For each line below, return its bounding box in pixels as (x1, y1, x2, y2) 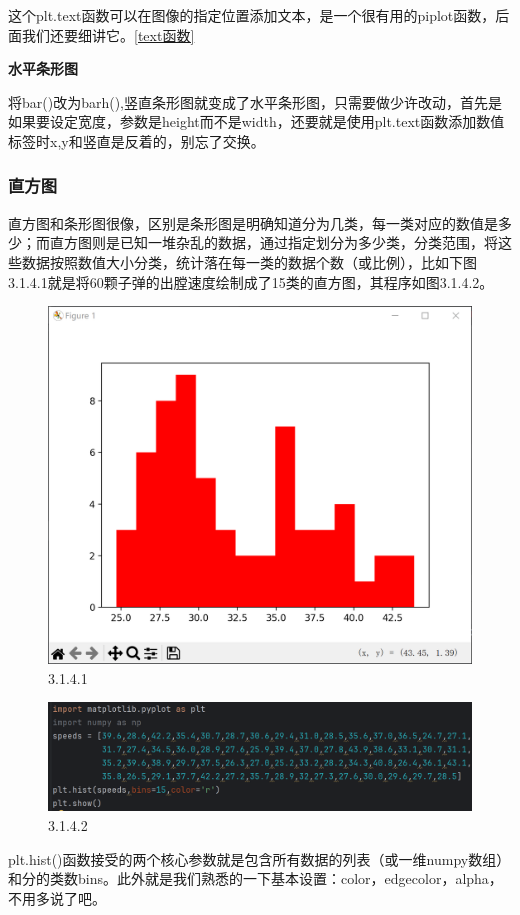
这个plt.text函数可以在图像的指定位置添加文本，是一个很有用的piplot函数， (8, 5, 496, 25)
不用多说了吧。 (8, 887, 106, 908)
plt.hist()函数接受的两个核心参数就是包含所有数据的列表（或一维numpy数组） (8, 848, 511, 869)
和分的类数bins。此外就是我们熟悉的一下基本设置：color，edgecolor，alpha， (8, 868, 503, 889)
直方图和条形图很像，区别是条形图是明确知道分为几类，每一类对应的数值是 (8, 212, 498, 233)
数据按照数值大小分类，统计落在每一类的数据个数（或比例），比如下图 (21, 251, 477, 272)
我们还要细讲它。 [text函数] (21, 24, 195, 45)
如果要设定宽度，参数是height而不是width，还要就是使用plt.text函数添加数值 (8, 111, 505, 132)
